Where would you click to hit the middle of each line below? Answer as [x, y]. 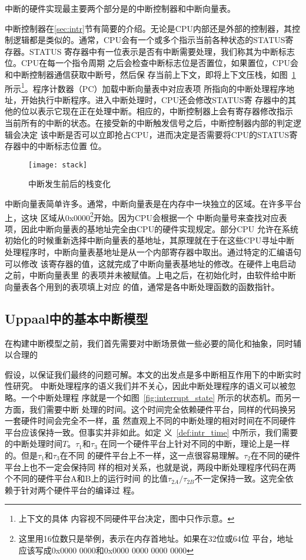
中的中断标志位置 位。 [64, 146]
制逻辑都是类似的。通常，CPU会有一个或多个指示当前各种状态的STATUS [145, 40]
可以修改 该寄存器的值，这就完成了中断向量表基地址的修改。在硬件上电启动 [150, 263]
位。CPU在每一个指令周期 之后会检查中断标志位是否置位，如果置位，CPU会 [152, 63]
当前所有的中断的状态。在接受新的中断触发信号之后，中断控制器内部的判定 [149, 123]
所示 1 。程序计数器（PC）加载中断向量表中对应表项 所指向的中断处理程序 [146, 87]
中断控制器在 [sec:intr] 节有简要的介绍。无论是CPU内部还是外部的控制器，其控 [152, 28]
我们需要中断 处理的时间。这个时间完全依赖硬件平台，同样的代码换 [158, 409]
